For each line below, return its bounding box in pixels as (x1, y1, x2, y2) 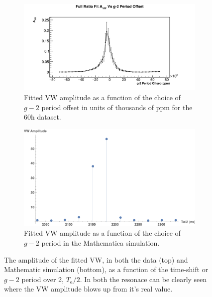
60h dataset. (24, 112, 61, 122)
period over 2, (21, 274, 64, 284)
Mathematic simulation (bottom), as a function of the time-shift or (4, 264, 209, 275)
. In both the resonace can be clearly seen (80, 274, 207, 284)
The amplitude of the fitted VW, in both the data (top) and (4, 254, 188, 265)
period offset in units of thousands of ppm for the (41, 102, 193, 112)
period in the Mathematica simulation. (41, 238, 160, 248)
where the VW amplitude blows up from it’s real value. (4, 284, 173, 294)
